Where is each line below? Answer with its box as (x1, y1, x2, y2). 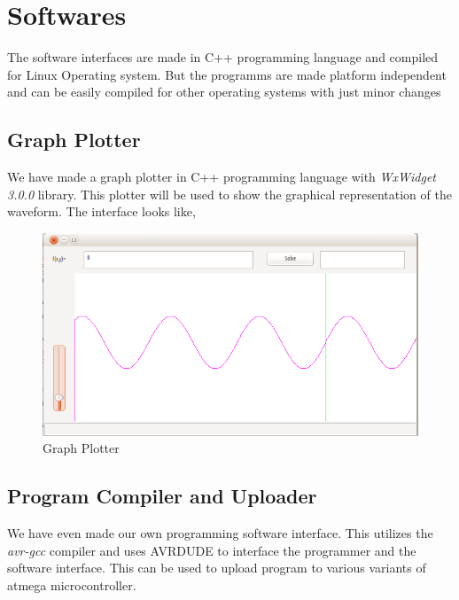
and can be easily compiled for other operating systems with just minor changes (7, 82, 441, 101)
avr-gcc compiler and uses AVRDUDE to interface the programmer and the (7, 541, 416, 559)
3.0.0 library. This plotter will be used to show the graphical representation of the (7, 184, 452, 203)
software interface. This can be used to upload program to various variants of (7, 558, 426, 577)
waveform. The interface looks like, (7, 202, 196, 221)
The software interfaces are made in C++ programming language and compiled (7, 48, 439, 66)
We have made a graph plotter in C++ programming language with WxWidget (7, 168, 437, 186)
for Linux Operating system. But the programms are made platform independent (7, 65, 447, 83)
